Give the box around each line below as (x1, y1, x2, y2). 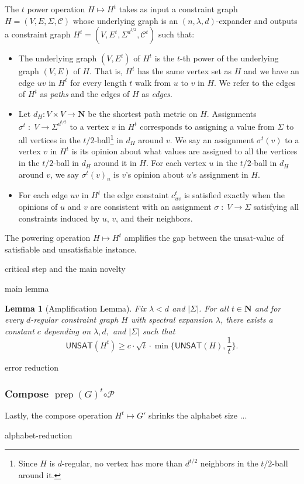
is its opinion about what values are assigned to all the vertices (71, 145, 298, 157)
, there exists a (220, 313, 273, 326)
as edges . (141, 88, 172, 100)
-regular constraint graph (30, 313, 119, 326)
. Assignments (206, 107, 257, 119)
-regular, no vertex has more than (62, 457, 182, 469)
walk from (135, 76, 171, 88)
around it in (94, 157, 137, 169)
